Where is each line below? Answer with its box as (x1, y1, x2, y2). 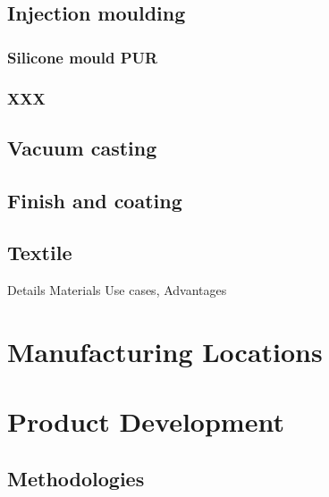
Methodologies (7, 464, 145, 492)
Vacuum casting (7, 133, 157, 161)
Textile (7, 239, 72, 266)
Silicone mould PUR (7, 46, 158, 68)
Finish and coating (7, 186, 182, 214)
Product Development (7, 403, 284, 440)
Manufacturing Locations (7, 333, 323, 370)
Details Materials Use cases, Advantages (7, 281, 227, 299)
